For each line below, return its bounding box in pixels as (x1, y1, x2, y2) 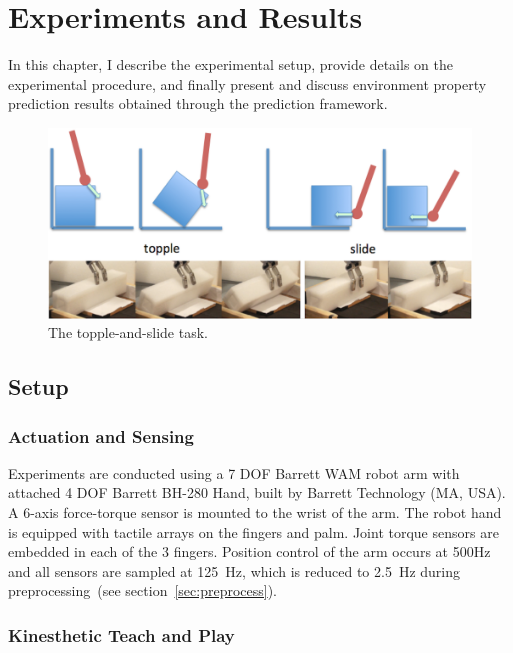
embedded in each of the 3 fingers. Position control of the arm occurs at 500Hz (8, 541, 491, 562)
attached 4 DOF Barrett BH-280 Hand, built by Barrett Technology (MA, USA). (8, 482, 506, 503)
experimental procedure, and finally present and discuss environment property (8, 73, 487, 94)
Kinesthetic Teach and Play (8, 622, 235, 647)
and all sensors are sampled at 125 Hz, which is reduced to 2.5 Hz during (8, 560, 461, 581)
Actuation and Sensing (8, 423, 194, 448)
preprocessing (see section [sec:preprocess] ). (8, 580, 278, 601)
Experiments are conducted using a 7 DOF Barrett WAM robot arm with (8, 462, 460, 483)
